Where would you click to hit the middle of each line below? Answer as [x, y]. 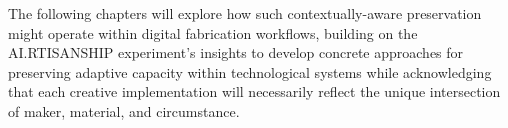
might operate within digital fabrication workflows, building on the [213, 32]
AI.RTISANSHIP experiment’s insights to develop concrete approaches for [236, 52]
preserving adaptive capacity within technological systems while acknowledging [250, 71]
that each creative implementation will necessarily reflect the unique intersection [254, 91]
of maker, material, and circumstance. [124, 110]
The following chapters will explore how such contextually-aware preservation [245, 13]
